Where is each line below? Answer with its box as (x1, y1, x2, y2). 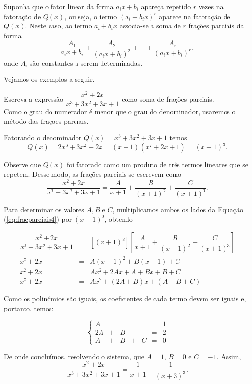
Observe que (4, 159, 41, 169)
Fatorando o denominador (4, 132, 82, 143)
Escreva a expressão (4, 94, 64, 104)
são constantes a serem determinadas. (29, 57, 143, 68)
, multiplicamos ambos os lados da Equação (112, 204, 243, 215)
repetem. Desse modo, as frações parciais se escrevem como (4, 168, 182, 179)
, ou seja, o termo (64, 11, 117, 21)
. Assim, (216, 351, 241, 361)
